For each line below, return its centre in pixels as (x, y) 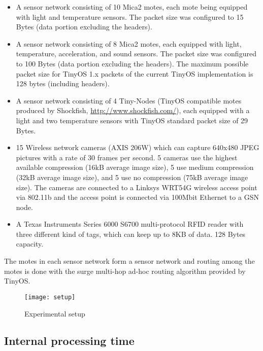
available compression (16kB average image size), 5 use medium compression (135, 167)
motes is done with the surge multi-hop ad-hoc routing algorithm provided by (125, 271)
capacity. (30, 244)
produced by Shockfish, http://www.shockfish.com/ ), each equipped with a (133, 110)
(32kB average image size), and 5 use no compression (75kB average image (132, 177)
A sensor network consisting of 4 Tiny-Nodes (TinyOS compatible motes (129, 100)
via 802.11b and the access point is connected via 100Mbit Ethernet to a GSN (137, 197)
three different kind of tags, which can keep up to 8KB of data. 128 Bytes (131, 234)
